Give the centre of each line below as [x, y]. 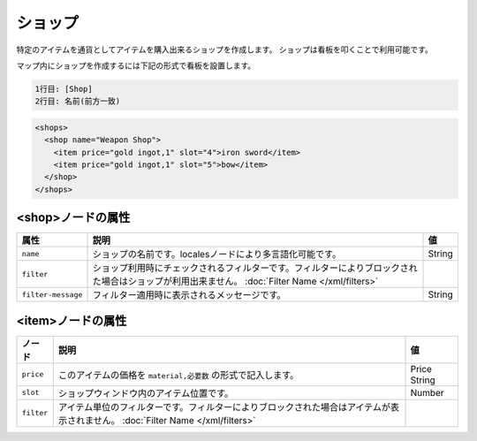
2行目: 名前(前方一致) [78, 101]
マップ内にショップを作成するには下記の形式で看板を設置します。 [136, 65]
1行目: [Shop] [64, 89]
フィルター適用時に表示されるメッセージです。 [189, 295]
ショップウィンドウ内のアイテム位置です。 [146, 393]
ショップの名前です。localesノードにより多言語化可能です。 [217, 255]
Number [428, 392]
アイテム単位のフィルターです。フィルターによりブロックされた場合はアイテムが [224, 407]
